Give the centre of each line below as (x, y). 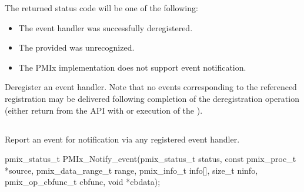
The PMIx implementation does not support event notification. (132, 67)
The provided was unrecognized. (76, 47)
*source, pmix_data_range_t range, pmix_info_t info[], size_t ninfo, (131, 170)
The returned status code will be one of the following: (101, 8)
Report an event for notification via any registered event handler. (122, 139)
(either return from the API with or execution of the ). (104, 110)
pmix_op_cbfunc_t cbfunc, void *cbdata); (83, 182)
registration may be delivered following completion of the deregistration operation (152, 98)
